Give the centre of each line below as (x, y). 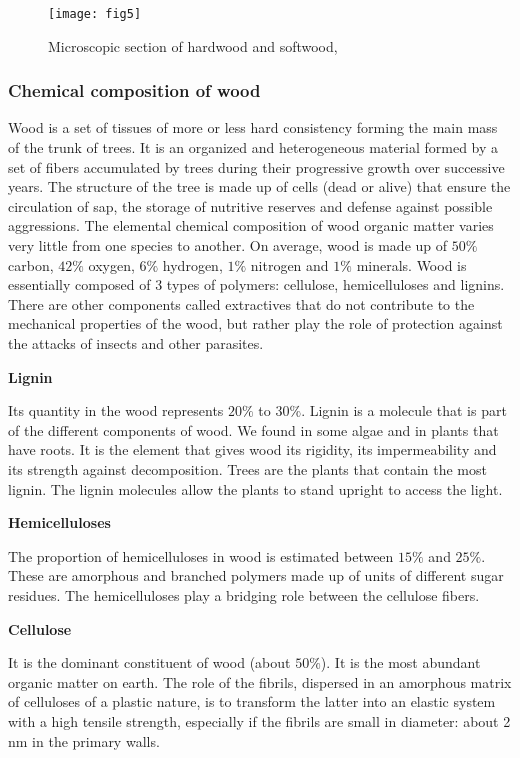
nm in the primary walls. (84, 740)
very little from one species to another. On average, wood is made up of (228, 245)
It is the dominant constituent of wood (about (149, 662)
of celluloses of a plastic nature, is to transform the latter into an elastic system (252, 701)
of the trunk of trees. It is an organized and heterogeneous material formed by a (253, 147)
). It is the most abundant (400, 662)
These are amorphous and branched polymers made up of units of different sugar (256, 575)
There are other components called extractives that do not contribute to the (241, 303)
